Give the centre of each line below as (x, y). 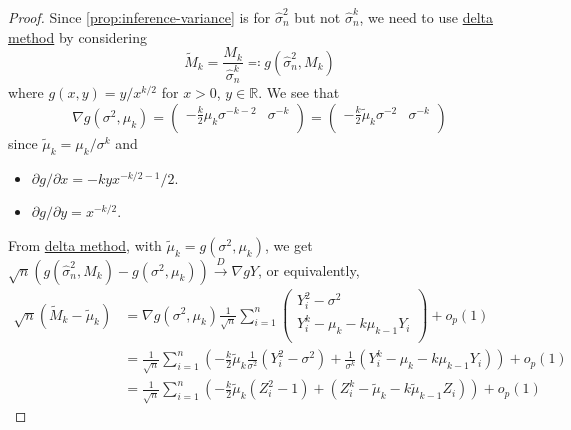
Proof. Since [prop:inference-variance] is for (139, 17)
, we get (288, 244)
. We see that (299, 92)
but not (317, 17)
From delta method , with (85, 244)
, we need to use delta (426, 17)
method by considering (77, 36)
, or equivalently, (308, 269)
